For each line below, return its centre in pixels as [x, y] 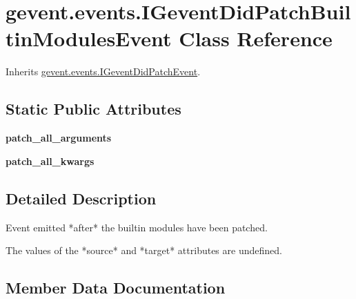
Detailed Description [81, 198]
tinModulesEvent [89, 38]
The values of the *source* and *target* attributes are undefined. [144, 250]
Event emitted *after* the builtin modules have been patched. [137, 227]
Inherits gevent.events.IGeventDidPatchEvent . [103, 71]
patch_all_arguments [59, 138]
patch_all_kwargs [50, 161]
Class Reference [256, 38]
